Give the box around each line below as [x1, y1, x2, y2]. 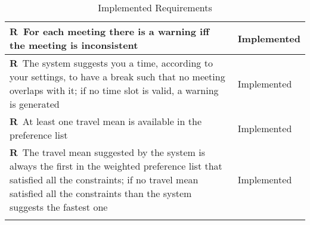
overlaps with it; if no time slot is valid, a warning [10, 83, 219, 97]
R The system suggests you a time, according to [10, 56, 213, 70]
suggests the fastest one [10, 200, 108, 214]
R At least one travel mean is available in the [10, 114, 201, 128]
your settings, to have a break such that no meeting [10, 70, 225, 83]
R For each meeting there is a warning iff [10, 24, 209, 38]
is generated [10, 97, 60, 111]
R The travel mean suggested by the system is [10, 145, 206, 159]
